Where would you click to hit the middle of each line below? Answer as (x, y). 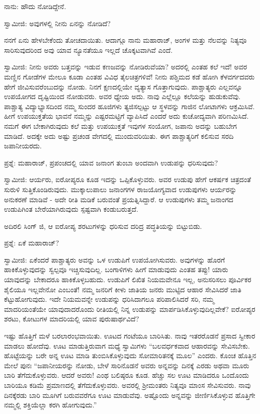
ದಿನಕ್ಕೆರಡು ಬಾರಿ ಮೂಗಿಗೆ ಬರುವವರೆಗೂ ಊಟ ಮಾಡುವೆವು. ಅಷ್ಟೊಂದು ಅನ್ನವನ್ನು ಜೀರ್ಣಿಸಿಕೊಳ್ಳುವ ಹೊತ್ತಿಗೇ (130, 395)
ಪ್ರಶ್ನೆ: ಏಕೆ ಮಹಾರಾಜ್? (32, 243)
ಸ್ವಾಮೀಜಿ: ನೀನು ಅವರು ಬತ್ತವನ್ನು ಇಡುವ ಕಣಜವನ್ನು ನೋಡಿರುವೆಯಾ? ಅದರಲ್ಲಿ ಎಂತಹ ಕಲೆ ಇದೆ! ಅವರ (126, 67)
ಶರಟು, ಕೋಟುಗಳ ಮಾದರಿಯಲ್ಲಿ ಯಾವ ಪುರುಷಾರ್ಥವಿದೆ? (72, 319)
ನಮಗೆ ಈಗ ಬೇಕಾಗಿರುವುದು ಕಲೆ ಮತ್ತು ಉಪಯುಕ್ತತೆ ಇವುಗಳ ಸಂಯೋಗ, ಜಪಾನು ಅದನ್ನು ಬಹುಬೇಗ (120, 126)
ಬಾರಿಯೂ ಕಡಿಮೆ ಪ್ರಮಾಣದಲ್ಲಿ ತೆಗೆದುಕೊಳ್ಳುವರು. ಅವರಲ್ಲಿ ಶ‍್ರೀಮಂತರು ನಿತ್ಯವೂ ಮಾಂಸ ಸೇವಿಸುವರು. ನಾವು (127, 385)
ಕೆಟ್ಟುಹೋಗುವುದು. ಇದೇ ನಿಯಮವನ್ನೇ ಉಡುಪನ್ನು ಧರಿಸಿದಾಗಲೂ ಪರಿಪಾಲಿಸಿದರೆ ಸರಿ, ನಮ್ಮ (109, 299)
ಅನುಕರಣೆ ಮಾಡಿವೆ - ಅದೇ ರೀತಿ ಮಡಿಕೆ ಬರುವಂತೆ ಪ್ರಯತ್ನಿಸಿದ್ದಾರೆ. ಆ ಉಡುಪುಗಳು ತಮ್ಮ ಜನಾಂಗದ (119, 199)
